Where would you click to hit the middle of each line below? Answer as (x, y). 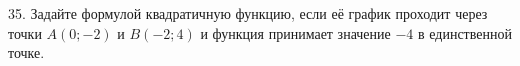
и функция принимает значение (295, 32)
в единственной (464, 32)
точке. (26, 52)
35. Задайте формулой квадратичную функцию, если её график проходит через (248, 13)
